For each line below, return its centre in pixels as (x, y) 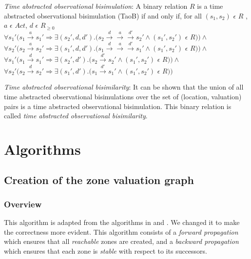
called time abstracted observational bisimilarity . (76, 116)
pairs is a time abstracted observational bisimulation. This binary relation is (118, 106)
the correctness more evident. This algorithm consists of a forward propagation (121, 231)
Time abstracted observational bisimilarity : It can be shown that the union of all (124, 87)
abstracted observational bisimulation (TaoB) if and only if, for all (103, 15)
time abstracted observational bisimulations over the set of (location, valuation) (123, 96)
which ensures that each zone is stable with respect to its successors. (106, 250)
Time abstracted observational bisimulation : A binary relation (96, 6)
